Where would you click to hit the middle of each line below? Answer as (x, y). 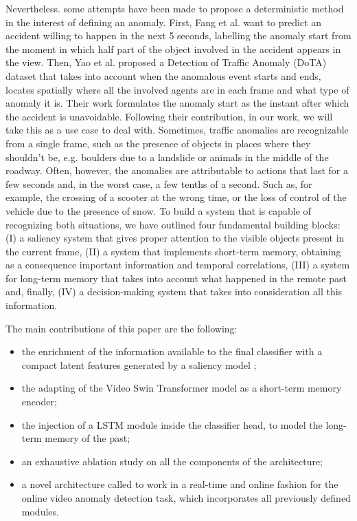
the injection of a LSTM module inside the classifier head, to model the (172, 424)
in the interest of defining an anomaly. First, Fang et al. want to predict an (163, 22)
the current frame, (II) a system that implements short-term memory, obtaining (173, 251)
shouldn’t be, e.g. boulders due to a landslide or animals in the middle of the (167, 157)
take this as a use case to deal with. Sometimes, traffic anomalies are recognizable (177, 130)
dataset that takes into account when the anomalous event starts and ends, (163, 75)
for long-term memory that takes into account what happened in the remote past (176, 278)
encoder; (39, 402)
